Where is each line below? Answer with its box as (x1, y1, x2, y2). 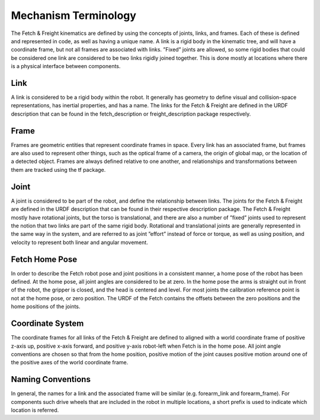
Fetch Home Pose (11, 254, 77, 264)
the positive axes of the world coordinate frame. (11, 359, 129, 366)
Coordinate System (11, 319, 84, 329)
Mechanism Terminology (11, 9, 136, 22)
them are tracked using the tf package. (11, 166, 106, 173)
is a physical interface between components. (11, 63, 121, 70)
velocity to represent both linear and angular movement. (11, 239, 148, 246)
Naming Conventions (11, 374, 91, 384)
